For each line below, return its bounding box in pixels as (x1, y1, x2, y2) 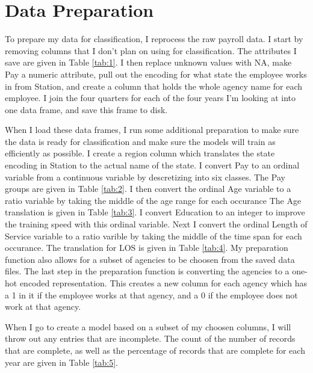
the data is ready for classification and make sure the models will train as (5, 135, 276, 147)
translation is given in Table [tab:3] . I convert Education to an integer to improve (5, 206, 305, 218)
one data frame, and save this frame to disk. (5, 103, 168, 116)
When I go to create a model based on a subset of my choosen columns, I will (5, 320, 291, 333)
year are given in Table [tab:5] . (5, 356, 118, 368)
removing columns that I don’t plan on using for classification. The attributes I (5, 44, 297, 57)
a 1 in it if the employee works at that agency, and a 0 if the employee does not (5, 288, 298, 301)
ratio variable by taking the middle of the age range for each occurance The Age (5, 194, 302, 206)
